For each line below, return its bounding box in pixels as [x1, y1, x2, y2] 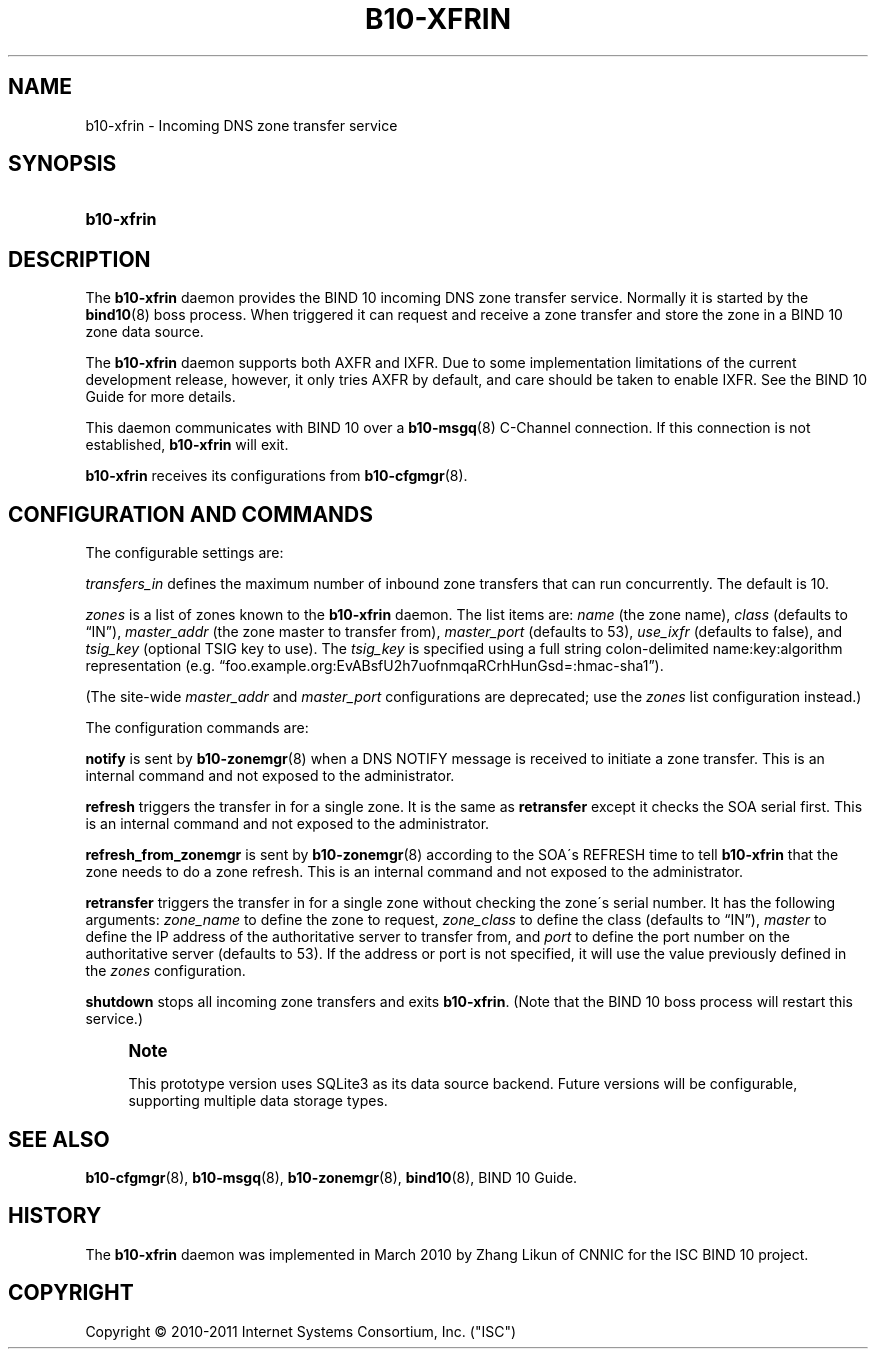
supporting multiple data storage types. [128, 1092, 388, 1110]
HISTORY [8, 1203, 102, 1229]
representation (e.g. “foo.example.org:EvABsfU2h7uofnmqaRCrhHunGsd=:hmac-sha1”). [85, 657, 664, 675]
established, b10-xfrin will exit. [85, 436, 289, 454]
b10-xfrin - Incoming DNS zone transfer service [85, 116, 398, 134]
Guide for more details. [85, 388, 236, 406]
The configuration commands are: [85, 719, 309, 737]
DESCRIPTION [8, 246, 151, 272]
